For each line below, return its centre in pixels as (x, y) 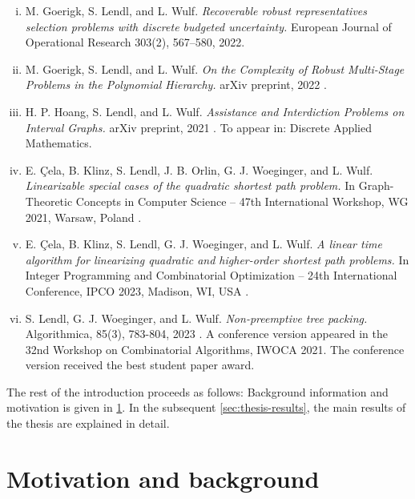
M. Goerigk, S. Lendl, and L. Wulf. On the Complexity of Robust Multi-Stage (215, 68)
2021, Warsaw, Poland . (83, 217)
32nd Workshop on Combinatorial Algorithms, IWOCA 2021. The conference (215, 349)
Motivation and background (163, 478)
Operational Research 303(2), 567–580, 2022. (135, 42)
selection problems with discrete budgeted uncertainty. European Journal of (208, 26)
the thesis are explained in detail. (88, 423)
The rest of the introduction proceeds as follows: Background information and (197, 391)
